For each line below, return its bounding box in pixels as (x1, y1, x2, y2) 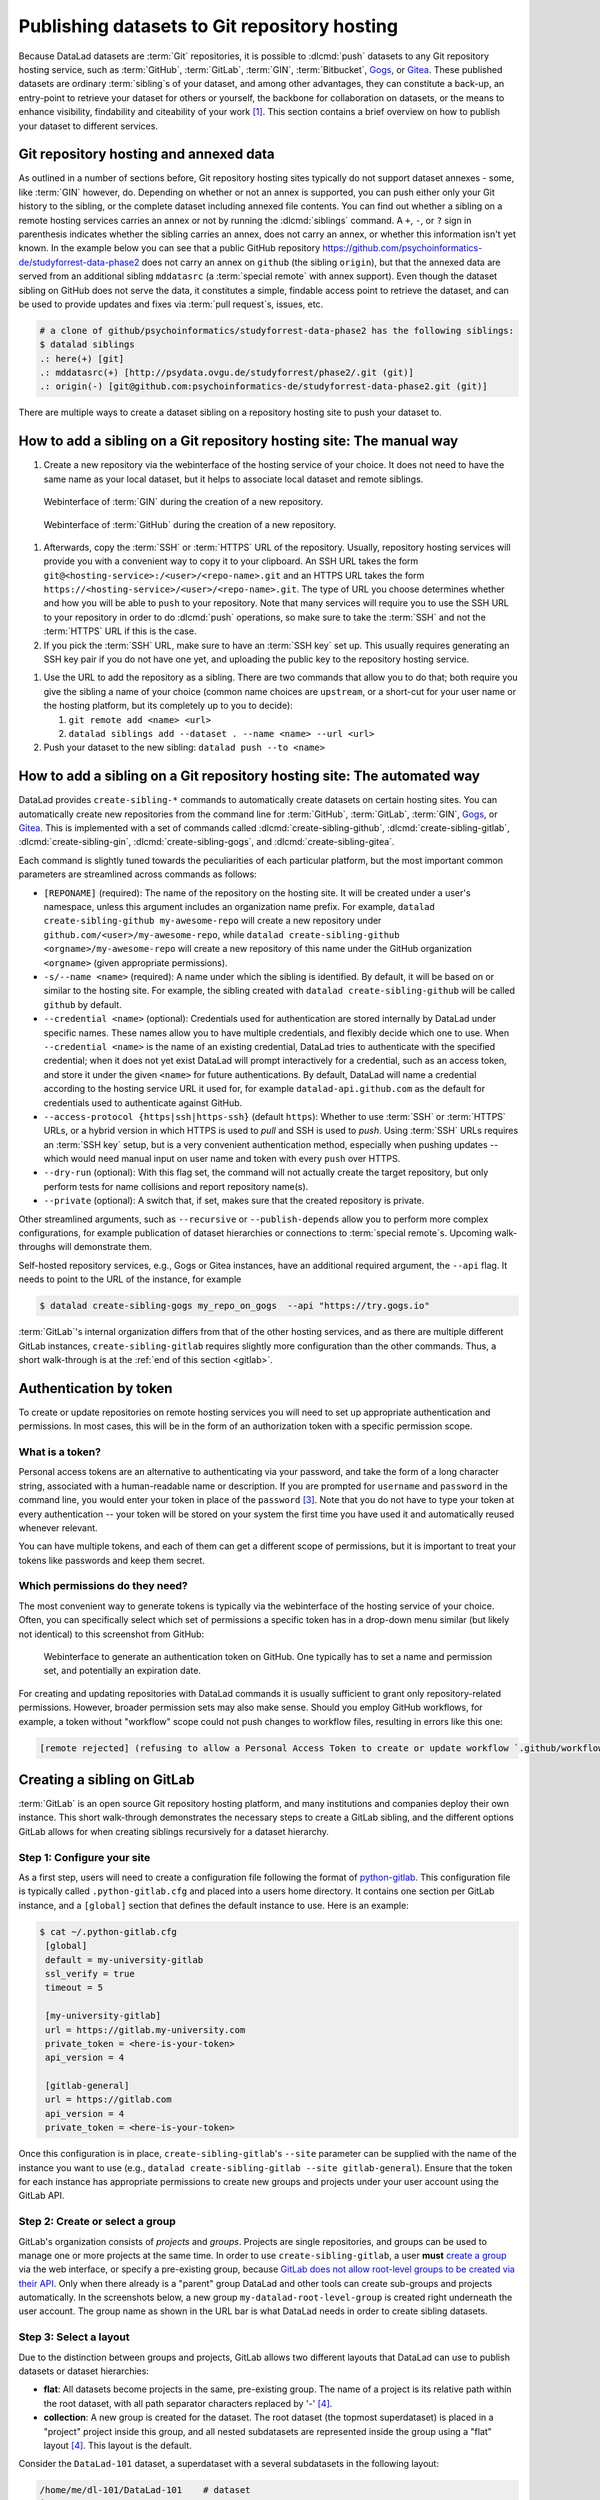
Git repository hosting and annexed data (18, 146, 275, 163)
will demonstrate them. (57, 1241, 152, 1253)
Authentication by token (18, 1380, 173, 1397)
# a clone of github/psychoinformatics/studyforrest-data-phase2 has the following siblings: (39, 325, 515, 336)
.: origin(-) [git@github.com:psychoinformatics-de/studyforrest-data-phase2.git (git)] (39, 381, 489, 392)
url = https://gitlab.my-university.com (45, 2024, 246, 2035)
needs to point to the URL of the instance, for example (18, 1273, 242, 1285)
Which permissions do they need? (18, 1579, 189, 1593)
